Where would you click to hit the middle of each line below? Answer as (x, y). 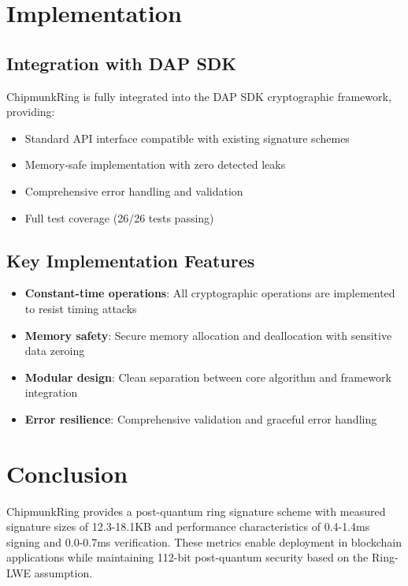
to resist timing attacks (81, 308)
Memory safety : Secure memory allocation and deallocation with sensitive (208, 335)
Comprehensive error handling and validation (134, 190)
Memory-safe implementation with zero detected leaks (155, 164)
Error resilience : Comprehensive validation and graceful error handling (201, 418)
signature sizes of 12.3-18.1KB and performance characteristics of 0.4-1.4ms (188, 526)
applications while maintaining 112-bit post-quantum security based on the (187, 557)
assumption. (63, 573)
